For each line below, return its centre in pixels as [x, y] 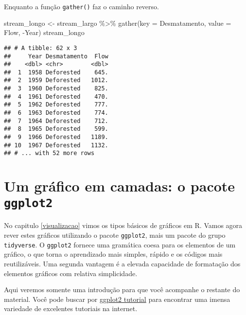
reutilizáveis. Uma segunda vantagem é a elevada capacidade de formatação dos [122, 263]
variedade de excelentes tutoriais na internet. [71, 308]
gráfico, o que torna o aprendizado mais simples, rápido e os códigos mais [113, 254]
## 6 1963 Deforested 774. [56, 113]
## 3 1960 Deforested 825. [56, 89]
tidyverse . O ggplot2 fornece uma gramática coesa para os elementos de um [120, 244]
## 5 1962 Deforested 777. [56, 105]
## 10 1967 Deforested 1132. [56, 145]
